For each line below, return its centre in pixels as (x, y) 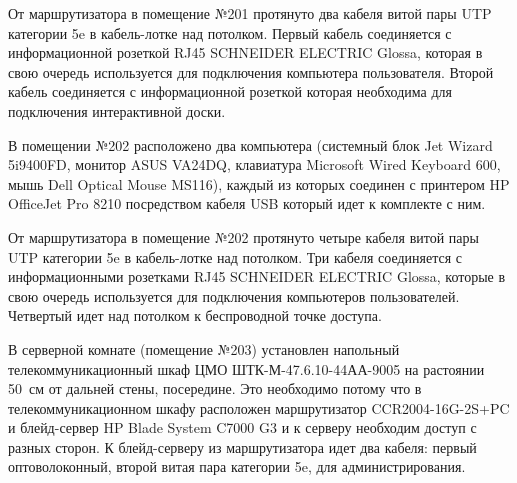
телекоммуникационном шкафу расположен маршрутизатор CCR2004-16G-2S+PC (259, 407)
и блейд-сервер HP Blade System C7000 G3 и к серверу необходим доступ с (242, 427)
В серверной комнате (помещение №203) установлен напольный (204, 348)
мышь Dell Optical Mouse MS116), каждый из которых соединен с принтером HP (259, 183)
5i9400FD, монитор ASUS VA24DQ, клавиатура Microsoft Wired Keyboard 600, (254, 164)
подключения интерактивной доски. (117, 110)
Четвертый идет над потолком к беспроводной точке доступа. (195, 315)
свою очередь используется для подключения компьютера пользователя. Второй (251, 71)
